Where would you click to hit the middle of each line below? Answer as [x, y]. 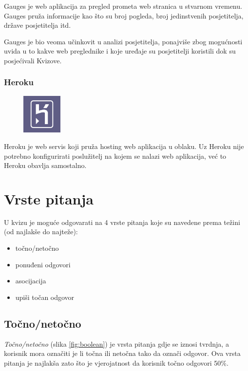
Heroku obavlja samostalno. [45, 165]
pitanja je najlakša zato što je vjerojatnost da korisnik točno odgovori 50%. [116, 362]
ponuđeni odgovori [43, 264]
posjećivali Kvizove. [33, 60]
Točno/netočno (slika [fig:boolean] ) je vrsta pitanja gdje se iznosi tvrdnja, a [116, 343]
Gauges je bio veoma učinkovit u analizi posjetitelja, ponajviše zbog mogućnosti [123, 41]
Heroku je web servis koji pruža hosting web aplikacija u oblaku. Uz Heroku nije [124, 146]
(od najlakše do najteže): [41, 232]
